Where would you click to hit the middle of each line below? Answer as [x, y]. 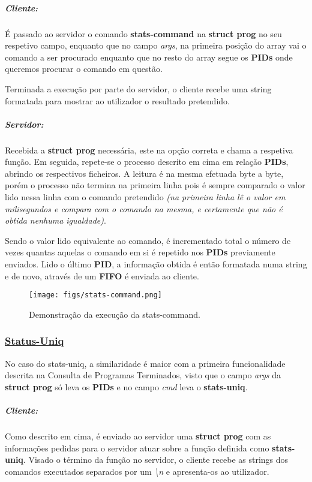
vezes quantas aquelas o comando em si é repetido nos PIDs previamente [140, 252]
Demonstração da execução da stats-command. [115, 314]
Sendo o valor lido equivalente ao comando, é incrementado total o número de [148, 240]
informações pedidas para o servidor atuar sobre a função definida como [137, 448]
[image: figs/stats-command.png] [95, 295]
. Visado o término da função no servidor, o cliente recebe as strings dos [156, 460]
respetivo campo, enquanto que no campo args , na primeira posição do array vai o [156, 45]
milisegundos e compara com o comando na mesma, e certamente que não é [144, 208]
